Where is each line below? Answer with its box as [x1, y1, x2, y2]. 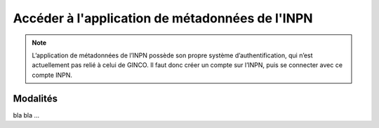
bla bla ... [13, 111, 40, 119]
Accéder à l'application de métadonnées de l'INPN [13, 10, 313, 26]
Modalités [13, 92, 58, 104]
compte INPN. [32, 71, 73, 79]
